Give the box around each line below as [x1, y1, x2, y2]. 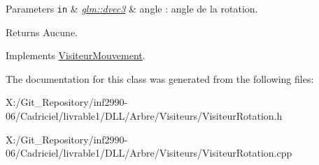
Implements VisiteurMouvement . [6, 48, 146, 63]
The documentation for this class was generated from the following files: [6, 71, 314, 86]
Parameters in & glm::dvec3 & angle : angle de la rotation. [6, 1, 258, 15]
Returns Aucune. [6, 24, 78, 39]
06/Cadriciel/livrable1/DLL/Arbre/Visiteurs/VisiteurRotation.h [6, 109, 283, 123]
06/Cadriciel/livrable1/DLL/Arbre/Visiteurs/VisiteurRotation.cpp [6, 146, 292, 160]
